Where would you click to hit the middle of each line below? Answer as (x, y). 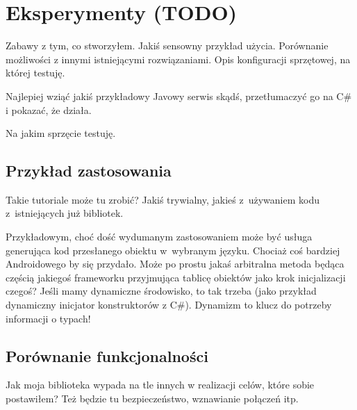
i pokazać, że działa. (49, 109)
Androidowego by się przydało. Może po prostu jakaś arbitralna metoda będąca (175, 264)
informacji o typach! (48, 318)
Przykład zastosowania (89, 171)
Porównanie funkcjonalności (107, 355)
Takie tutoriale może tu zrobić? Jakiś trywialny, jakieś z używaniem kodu (163, 199)
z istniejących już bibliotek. (65, 213)
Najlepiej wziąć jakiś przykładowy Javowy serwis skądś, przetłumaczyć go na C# (179, 96)
